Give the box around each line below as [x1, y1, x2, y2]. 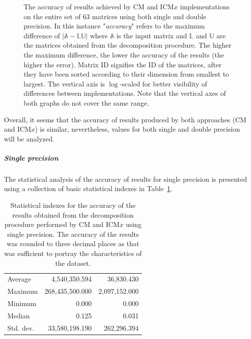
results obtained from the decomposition [12, 209, 134, 220]
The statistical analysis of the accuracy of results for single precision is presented [4, 173, 247, 184]
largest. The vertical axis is [24, 78, 105, 88]
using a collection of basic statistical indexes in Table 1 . [4, 183, 172, 194]
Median [7, 311, 30, 320]
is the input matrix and [116, 30, 187, 40]
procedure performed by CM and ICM [4, 219, 120, 229]
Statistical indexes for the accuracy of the [10, 200, 136, 210]
